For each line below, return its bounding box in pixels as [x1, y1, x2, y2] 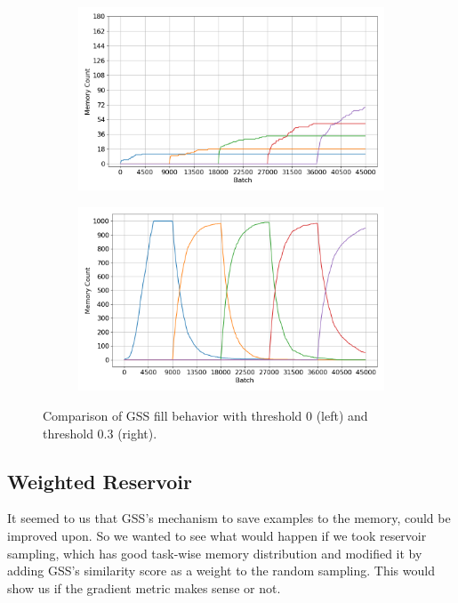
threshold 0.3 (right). [43, 423, 157, 442]
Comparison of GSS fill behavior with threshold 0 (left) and [43, 406, 368, 424]
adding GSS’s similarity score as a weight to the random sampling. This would [7, 561, 435, 580]
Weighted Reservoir [7, 467, 193, 494]
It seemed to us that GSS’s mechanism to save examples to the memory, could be [7, 509, 451, 527]
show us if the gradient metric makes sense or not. [7, 578, 281, 597]
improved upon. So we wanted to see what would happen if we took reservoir [7, 526, 427, 544]
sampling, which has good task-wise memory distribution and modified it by [7, 543, 422, 562]
